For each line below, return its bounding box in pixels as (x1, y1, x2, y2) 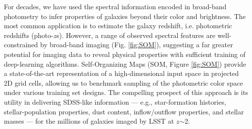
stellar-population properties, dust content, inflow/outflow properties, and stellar (4, 106, 244, 116)
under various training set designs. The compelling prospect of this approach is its (4, 87, 248, 97)
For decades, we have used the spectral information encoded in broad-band (4, 1, 227, 11)
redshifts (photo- (4, 30, 53, 40)
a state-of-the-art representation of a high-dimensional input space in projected (4, 68, 239, 78)
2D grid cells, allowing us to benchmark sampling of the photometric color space (4, 77, 243, 88)
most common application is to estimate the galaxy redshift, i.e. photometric (4, 20, 232, 31)
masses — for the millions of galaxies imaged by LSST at (4, 116, 174, 126)
